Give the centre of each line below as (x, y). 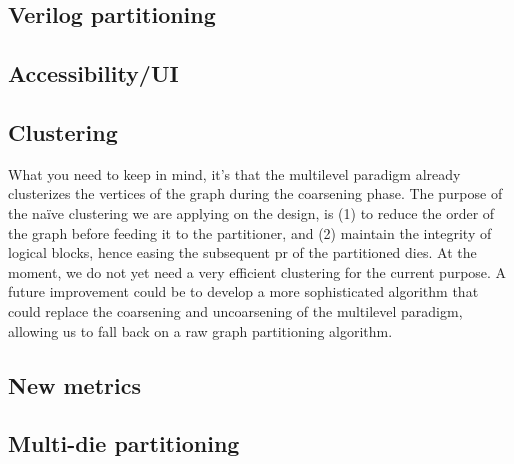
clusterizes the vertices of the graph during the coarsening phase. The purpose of (255, 193)
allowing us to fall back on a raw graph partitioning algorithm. (200, 330)
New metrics (74, 384)
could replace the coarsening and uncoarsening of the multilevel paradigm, (235, 310)
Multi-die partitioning (124, 443)
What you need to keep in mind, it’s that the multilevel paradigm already (234, 173)
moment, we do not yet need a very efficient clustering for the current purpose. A (257, 271)
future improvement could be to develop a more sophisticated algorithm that (243, 291)
